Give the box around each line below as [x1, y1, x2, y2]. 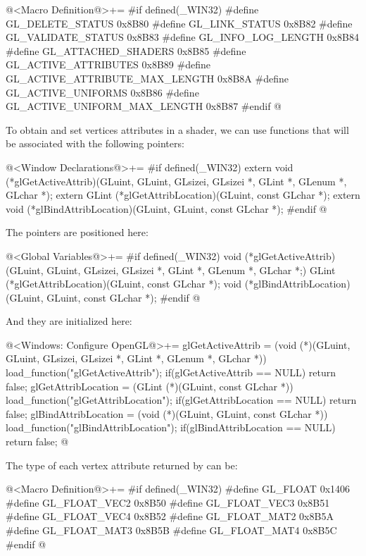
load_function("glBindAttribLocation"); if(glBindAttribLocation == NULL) [6, 420, 336, 435]
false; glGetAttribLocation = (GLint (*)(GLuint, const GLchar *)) [6, 378, 294, 393]
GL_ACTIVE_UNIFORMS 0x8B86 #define [6, 85, 199, 99]
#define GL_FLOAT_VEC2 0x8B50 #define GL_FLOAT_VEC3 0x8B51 [6, 495, 330, 509]
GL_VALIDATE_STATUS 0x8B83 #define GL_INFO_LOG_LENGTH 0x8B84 [6, 30, 359, 44]
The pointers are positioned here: [6, 225, 149, 240]
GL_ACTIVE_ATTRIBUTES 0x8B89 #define [6, 57, 210, 72]
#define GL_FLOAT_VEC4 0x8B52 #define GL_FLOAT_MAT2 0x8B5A [6, 509, 334, 524]
